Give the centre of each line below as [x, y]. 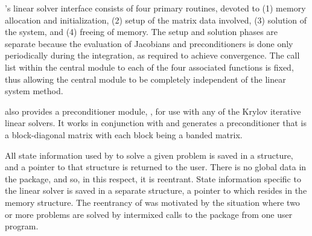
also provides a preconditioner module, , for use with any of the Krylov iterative [153, 111]
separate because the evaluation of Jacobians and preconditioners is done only [149, 43]
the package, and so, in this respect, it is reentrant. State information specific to [153, 178]
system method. [34, 91]
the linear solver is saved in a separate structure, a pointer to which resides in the [156, 190]
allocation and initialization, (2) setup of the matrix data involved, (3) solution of [156, 20]
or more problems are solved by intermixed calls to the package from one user [149, 214]
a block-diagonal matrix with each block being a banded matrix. [124, 134]
